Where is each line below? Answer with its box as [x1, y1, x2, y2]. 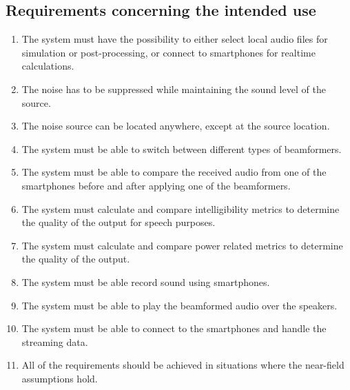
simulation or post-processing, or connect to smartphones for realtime [21, 45, 316, 59]
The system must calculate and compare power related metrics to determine [21, 238, 343, 252]
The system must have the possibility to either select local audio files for [21, 32, 328, 46]
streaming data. [21, 334, 88, 349]
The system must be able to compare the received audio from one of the [21, 165, 327, 179]
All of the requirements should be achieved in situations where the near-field [21, 358, 344, 372]
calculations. [21, 59, 74, 73]
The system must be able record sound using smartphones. [21, 274, 270, 289]
